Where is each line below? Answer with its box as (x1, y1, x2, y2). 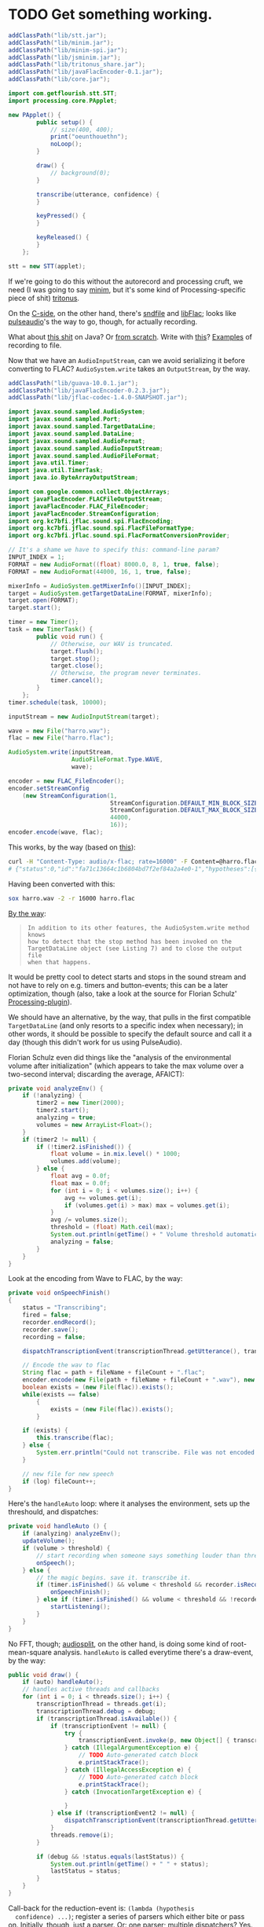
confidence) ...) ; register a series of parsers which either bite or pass (15, 1911, 245, 1921)
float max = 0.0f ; (49, 1179, 111, 1187)
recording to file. (8, 340, 62, 350)
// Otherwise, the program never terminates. (49, 670, 202, 677)
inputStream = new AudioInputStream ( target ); (8, 713, 159, 721)
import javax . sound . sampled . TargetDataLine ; (8, 423, 156, 431)
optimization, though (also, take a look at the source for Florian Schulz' (8, 989, 237, 998)
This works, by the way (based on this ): (8, 842, 136, 852)
